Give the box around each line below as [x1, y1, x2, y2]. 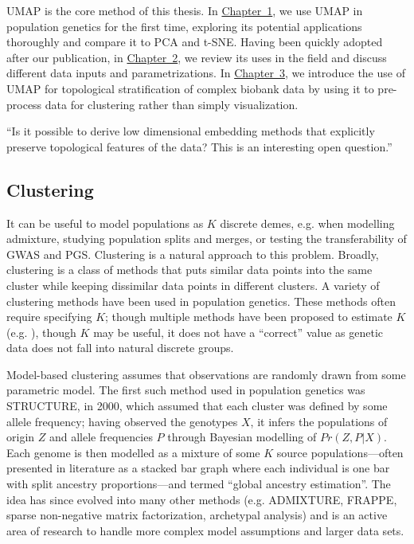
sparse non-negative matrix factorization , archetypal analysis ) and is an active [6, 507, 388, 523]
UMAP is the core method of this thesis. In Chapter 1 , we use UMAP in [6, 2, 363, 18]
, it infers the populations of [250, 413, 388, 429]
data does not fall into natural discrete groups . [6, 339, 234, 356]
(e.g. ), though [6, 323, 76, 340]
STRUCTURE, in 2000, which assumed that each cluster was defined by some [6, 397, 388, 414]
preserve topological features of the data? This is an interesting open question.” [6, 138, 393, 155]
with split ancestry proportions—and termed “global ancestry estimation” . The [6, 476, 391, 492]
